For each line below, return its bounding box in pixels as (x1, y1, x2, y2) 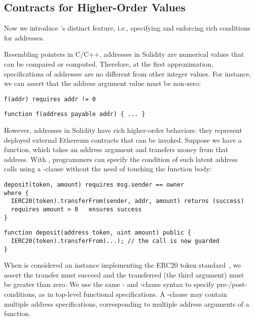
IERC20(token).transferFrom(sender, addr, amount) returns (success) (11, 198, 244, 205)
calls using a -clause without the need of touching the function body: (4, 163, 212, 174)
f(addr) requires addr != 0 (4, 95, 96, 103)
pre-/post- (216, 279, 247, 289)
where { (4, 189, 29, 197)
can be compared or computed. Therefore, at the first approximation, (4, 58, 214, 69)
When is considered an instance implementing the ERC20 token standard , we (4, 260, 241, 270)
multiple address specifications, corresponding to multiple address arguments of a (4, 298, 250, 309)
